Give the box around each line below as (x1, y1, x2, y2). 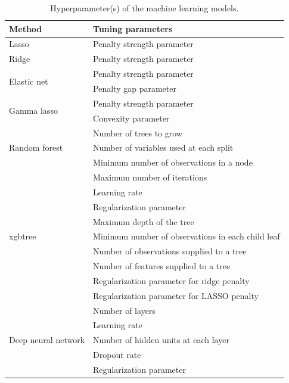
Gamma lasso (9, 104, 58, 117)
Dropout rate (93, 348, 141, 361)
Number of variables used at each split (93, 141, 234, 154)
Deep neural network (9, 334, 85, 346)
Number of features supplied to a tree (93, 260, 231, 272)
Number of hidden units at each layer (93, 334, 229, 346)
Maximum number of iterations (93, 171, 207, 183)
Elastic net (9, 74, 48, 87)
